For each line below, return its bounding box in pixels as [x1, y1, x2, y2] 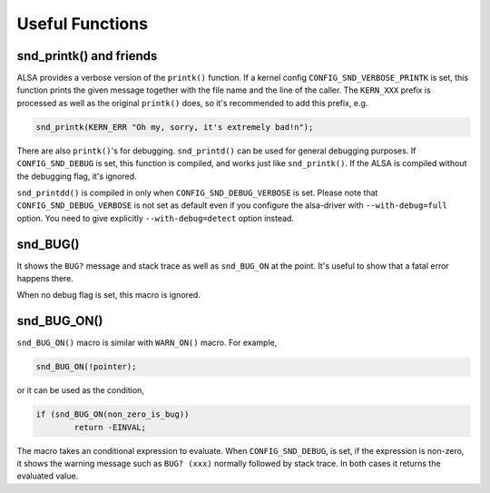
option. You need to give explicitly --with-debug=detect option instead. [16, 212, 295, 223]
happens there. [16, 273, 74, 284]
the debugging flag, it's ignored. [16, 171, 137, 182]
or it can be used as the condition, [16, 385, 145, 396]
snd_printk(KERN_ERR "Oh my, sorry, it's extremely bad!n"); [35, 122, 314, 132]
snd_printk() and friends [16, 48, 158, 64]
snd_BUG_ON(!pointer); [35, 361, 137, 372]
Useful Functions [16, 14, 149, 34]
